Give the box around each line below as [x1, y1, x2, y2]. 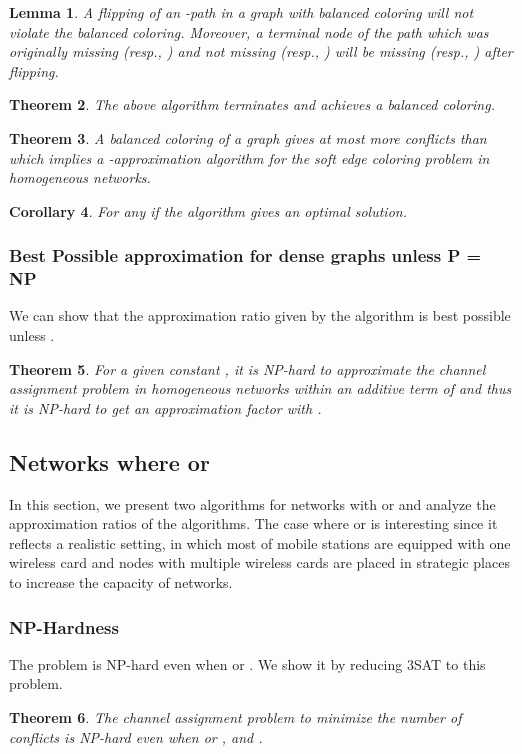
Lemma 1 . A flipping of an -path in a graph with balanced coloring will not [9, 2, 474, 22]
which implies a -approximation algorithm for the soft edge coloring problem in [9, 147, 490, 168]
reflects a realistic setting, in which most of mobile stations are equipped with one [9, 532, 511, 553]
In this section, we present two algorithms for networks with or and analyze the [9, 493, 496, 514]
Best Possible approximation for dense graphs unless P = [9, 243, 482, 268]
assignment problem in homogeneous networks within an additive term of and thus [9, 378, 512, 399]
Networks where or [9, 446, 210, 477]
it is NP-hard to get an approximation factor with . [9, 397, 322, 418]
